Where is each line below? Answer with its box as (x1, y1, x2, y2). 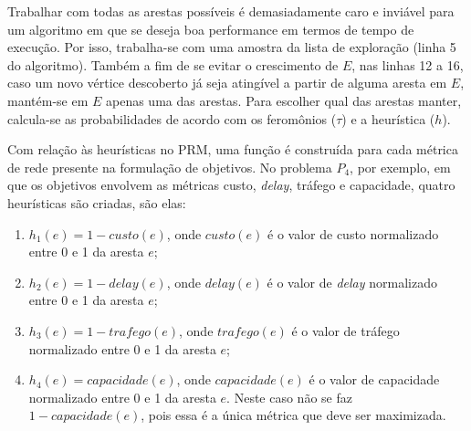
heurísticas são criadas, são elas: (7, 193, 186, 212)
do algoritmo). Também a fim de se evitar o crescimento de (7, 55, 339, 74)
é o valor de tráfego (291, 321, 400, 340)
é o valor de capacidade (309, 370, 440, 389)
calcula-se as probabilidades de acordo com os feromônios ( (7, 109, 337, 128)
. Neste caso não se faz (226, 387, 352, 406)
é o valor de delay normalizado (267, 272, 437, 291)
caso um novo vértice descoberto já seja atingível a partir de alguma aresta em (7, 73, 447, 92)
